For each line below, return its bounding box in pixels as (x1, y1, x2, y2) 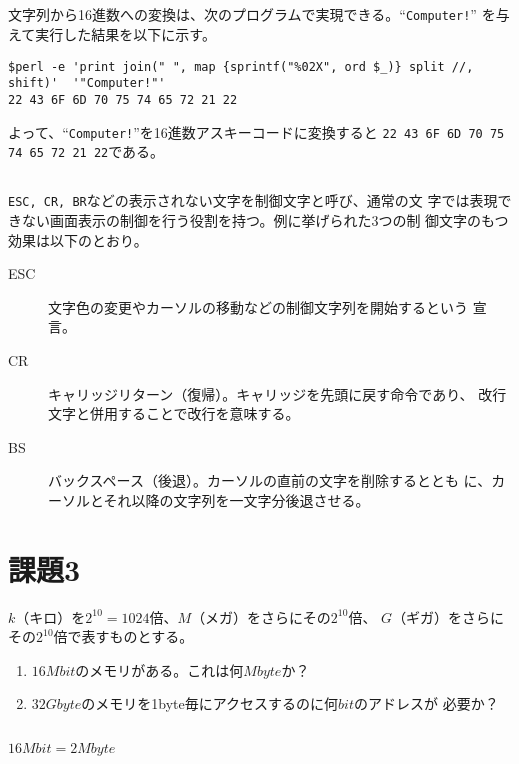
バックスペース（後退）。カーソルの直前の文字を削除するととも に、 (48, 470, 492, 491)
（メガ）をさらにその (191, 606, 331, 627)
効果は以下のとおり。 (8, 229, 148, 250)
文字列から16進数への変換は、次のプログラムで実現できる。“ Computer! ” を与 (8, 4, 510, 25)
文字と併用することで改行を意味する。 (48, 403, 300, 424)
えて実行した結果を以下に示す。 (8, 24, 216, 45)
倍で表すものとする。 (53, 626, 194, 647)
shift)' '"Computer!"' (8, 76, 166, 91)
